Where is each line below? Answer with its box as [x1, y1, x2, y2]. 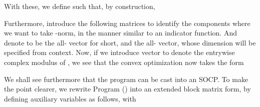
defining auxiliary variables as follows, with [4, 93, 136, 103]
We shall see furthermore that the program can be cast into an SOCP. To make [4, 73, 248, 84]
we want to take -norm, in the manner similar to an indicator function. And [4, 27, 237, 38]
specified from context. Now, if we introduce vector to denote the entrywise [4, 47, 235, 57]
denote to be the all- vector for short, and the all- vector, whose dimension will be [4, 37, 256, 47]
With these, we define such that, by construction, [4, 1, 155, 11]
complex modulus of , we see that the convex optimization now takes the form [4, 56, 244, 67]
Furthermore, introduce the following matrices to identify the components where [4, 17, 250, 28]
